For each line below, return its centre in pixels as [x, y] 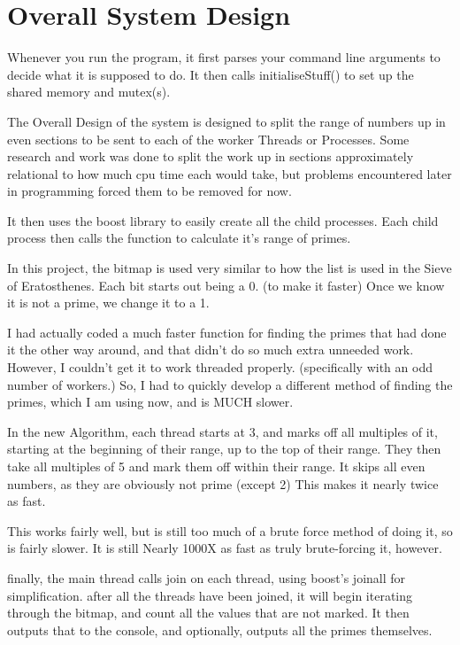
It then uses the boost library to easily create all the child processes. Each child [223, 220]
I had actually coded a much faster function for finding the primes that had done [227, 332]
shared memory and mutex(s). [89, 92]
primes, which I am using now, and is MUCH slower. [150, 402]
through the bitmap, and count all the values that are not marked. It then [208, 613]
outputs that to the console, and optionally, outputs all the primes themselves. [220, 629]
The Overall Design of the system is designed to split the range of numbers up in [226, 121]
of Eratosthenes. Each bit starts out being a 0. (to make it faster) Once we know [226, 285]
